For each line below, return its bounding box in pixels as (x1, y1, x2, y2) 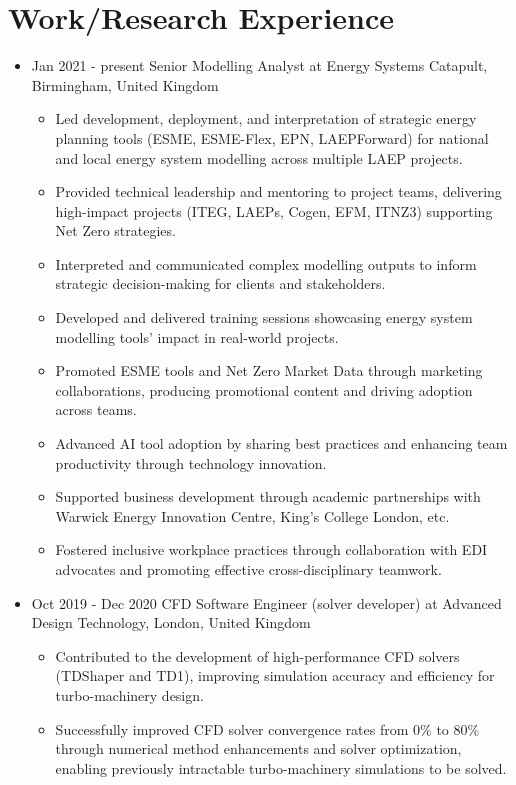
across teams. (55, 399, 137, 420)
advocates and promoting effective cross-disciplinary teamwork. (55, 559, 442, 579)
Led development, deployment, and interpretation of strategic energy (55, 108, 477, 129)
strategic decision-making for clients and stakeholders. (55, 273, 386, 294)
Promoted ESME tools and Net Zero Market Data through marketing (55, 360, 483, 381)
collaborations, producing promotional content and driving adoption (55, 379, 473, 400)
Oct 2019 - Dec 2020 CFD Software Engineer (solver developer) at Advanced (31, 592, 502, 613)
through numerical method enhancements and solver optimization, (55, 738, 462, 759)
